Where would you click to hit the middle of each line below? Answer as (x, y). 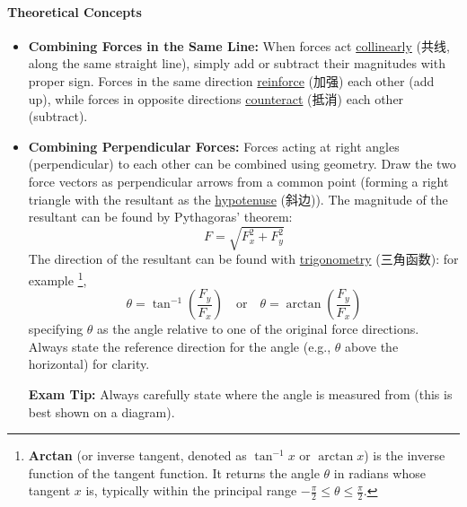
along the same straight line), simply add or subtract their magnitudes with (237, 63)
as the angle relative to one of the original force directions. (258, 329)
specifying (56, 329)
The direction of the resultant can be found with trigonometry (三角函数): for (243, 259)
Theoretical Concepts (75, 11)
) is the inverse (405, 455)
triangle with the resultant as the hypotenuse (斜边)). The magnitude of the (238, 199)
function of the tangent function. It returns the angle (174, 472)
